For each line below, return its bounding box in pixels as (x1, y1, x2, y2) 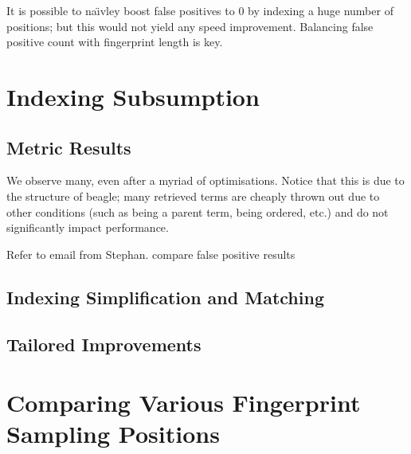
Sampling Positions (6, 417, 220, 450)
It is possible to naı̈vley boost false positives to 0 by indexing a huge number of (6, 2, 393, 18)
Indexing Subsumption (6, 80, 260, 112)
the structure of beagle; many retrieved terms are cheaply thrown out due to (6, 187, 380, 204)
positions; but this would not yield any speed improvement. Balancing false (6, 18, 374, 34)
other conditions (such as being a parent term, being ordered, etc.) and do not (6, 203, 389, 220)
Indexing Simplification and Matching (6, 284, 324, 309)
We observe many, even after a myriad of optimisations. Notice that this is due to (6, 172, 405, 189)
